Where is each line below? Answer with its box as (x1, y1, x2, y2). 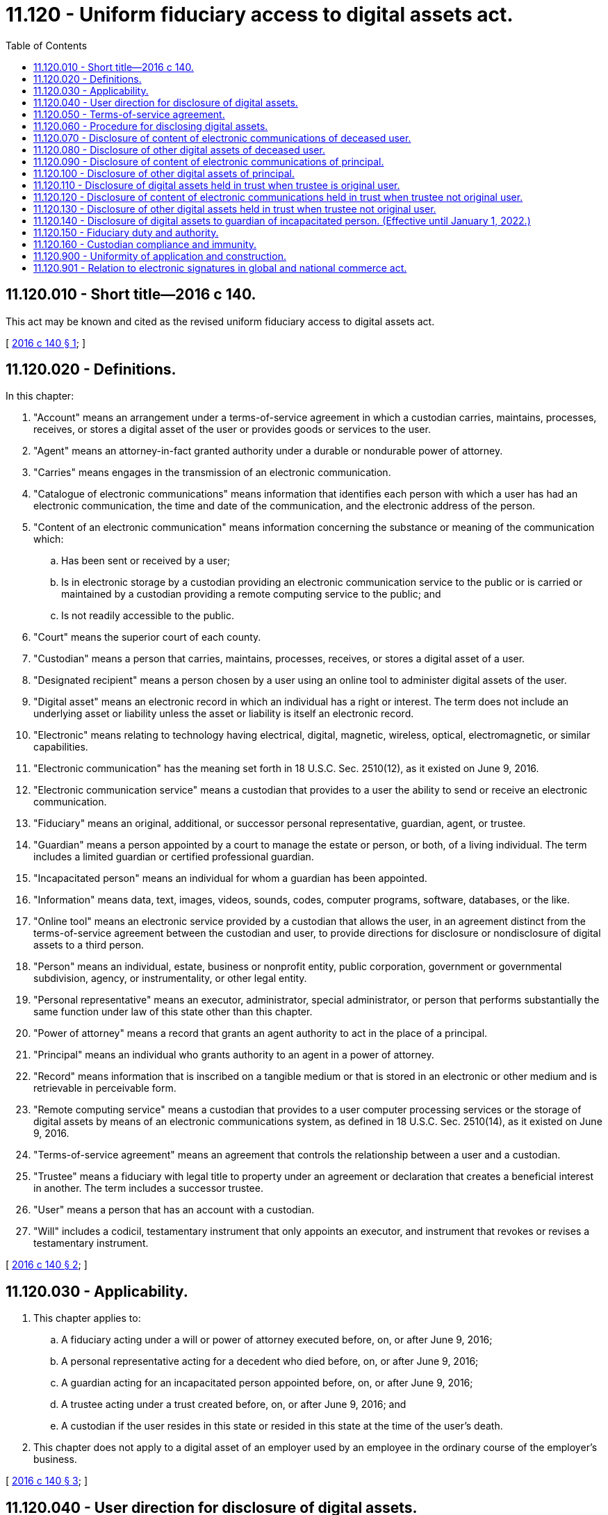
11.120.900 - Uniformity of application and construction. (33, 249, 286, 262)
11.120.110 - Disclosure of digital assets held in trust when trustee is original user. (33, 179, 400, 191)
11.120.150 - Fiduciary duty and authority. (33, 226, 219, 238)
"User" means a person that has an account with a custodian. (33, 1204, 315, 1216)
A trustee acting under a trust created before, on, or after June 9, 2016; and (61, 1398, 406, 1411)
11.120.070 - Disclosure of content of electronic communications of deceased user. (33, 131, 411, 144)
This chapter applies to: (33, 1312, 141, 1325)
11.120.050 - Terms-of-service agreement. (33, 108, 225, 120)
